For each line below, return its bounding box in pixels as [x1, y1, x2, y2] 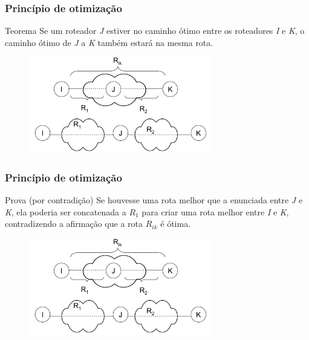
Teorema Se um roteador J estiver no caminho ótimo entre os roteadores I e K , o [5, 24, 305, 37]
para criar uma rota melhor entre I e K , [141, 205, 289, 218]
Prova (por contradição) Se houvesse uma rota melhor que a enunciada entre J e [5, 194, 303, 206]
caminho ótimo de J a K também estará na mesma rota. [5, 36, 213, 48]
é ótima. [160, 217, 191, 230]
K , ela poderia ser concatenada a [5, 205, 126, 218]
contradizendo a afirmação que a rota [5, 217, 143, 230]
